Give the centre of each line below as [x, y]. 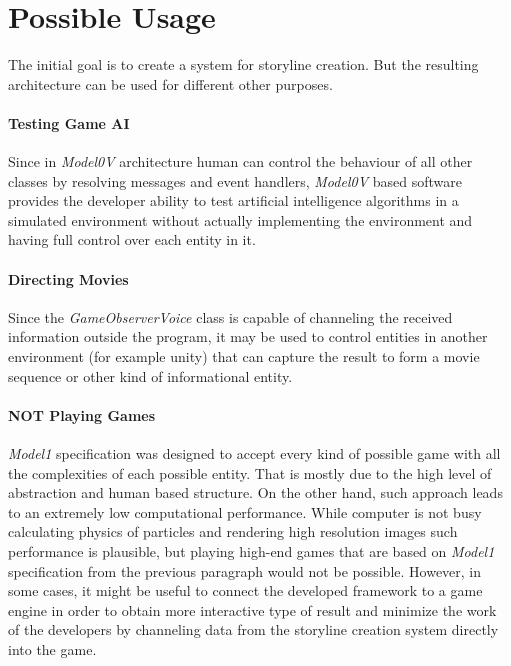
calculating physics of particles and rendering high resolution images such [233, 531]
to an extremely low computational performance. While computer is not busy [245, 511]
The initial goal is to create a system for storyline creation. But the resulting [243, 64]
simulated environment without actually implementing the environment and [240, 219]
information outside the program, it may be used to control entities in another [248, 336]
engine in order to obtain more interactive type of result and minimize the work [252, 609]
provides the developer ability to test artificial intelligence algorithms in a [233, 200]
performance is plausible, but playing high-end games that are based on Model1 [251, 551]
